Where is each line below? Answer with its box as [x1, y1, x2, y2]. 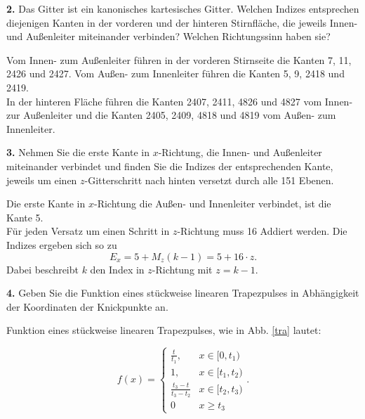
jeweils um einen [6, 172, 77, 187]
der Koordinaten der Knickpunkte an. [6, 299, 168, 314]
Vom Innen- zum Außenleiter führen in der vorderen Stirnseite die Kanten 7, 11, [6, 52, 352, 67]
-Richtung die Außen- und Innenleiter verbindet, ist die [93, 196, 331, 211]
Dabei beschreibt [6, 262, 79, 276]
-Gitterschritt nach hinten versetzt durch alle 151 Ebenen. [84, 172, 334, 187]
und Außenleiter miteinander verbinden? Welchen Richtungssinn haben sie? [6, 29, 331, 44]
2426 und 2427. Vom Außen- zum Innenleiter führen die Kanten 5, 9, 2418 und [6, 66, 345, 81]
